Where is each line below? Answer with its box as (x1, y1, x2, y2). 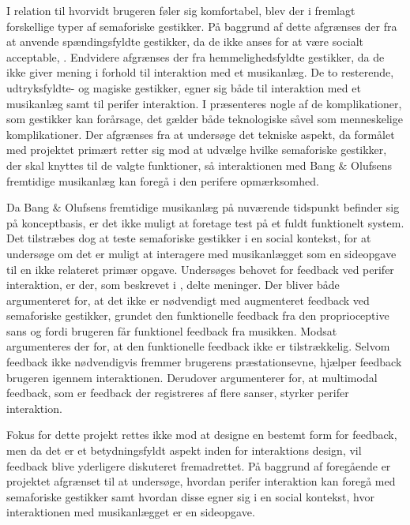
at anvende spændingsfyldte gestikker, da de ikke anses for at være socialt (6, 33, 364, 50)
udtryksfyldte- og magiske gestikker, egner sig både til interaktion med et (6, 79, 361, 96)
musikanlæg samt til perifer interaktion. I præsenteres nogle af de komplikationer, (6, 95, 402, 111)
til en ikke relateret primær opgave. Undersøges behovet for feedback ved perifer (6, 261, 394, 277)
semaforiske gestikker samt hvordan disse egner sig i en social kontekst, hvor (6, 488, 374, 504)
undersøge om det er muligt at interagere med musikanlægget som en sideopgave (6, 245, 397, 261)
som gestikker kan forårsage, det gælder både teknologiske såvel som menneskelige (6, 111, 403, 127)
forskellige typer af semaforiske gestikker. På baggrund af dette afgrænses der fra (6, 17, 397, 34)
